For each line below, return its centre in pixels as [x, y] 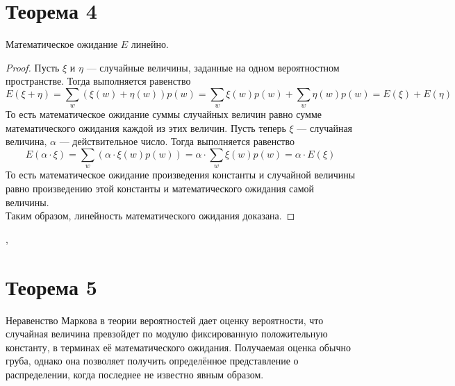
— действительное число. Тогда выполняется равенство [177, 141]
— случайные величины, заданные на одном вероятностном [213, 67]
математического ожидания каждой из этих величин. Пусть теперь [146, 127]
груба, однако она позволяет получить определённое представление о [152, 361]
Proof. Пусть [33, 67]
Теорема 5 [51, 286]
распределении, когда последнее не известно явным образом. [135, 374]
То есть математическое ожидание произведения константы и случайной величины [181, 175]
